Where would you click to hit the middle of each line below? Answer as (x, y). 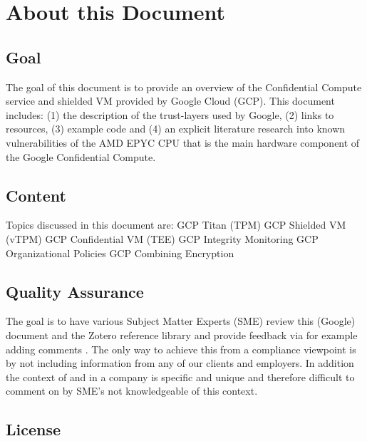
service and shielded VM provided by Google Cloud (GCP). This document (170, 101)
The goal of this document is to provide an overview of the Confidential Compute (184, 87)
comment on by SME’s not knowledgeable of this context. (132, 391)
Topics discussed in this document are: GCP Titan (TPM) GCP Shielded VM (176, 225)
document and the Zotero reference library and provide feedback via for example (182, 334)
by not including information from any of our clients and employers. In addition (180, 363)
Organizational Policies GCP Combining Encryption (120, 253)
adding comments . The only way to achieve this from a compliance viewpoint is (181, 349)
